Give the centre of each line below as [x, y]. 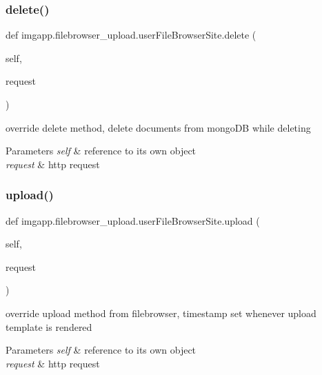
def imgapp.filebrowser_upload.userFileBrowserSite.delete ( [131, 35]
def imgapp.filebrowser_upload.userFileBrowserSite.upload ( [133, 220]
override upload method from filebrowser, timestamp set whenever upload [161, 313]
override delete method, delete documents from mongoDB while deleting [158, 127]
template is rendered [49, 326]
